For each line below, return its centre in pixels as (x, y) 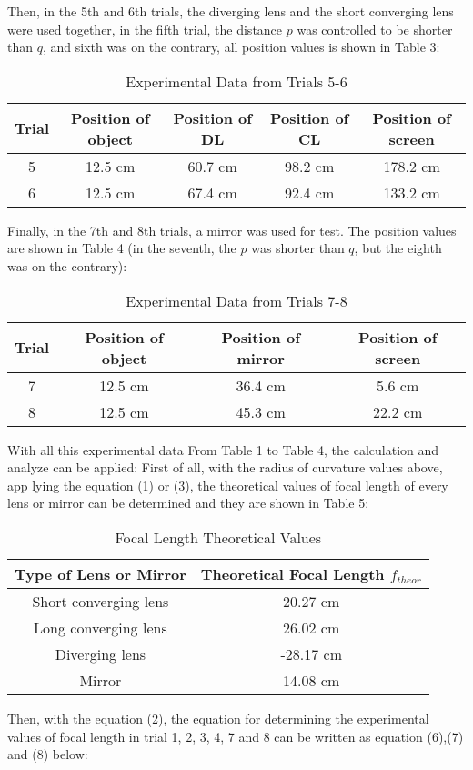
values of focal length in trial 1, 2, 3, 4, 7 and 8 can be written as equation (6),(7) (236, 736)
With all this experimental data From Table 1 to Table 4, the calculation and (223, 449)
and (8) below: (48, 754)
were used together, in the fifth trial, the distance (145, 29)
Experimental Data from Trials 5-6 (236, 81)
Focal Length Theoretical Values (218, 537)
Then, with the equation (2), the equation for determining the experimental (218, 718)
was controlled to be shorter (375, 29)
